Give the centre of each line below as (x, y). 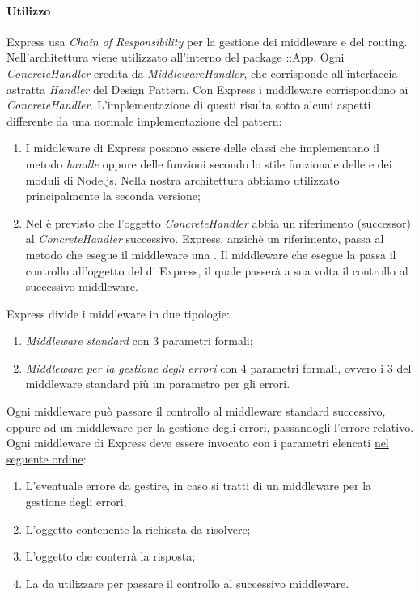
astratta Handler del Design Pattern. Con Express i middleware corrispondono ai (207, 89)
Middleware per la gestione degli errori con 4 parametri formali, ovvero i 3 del (218, 367)
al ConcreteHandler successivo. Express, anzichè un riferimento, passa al (205, 239)
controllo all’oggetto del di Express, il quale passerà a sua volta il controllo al (217, 270)
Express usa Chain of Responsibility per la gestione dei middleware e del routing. (207, 41)
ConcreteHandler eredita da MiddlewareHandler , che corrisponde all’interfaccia (202, 72)
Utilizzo (29, 10)
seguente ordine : (47, 458)
